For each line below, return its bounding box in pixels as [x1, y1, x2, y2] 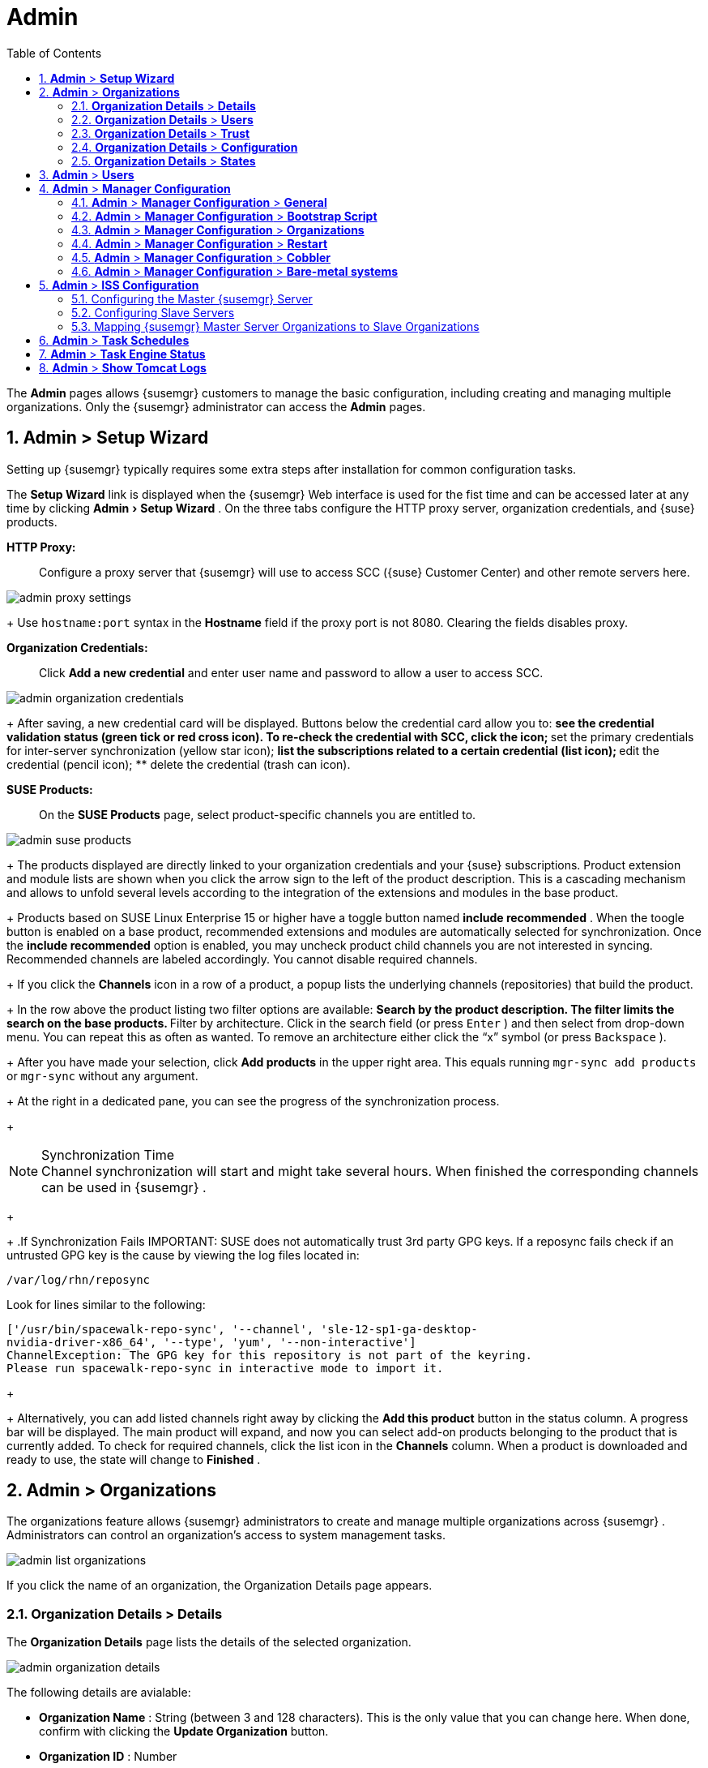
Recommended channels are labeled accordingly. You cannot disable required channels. [6, 951, 478, 966]
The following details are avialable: [6, 1685, 191, 1700]
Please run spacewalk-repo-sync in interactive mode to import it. [6, 1361, 444, 1375]
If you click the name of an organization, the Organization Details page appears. [6, 1578, 433, 1593]
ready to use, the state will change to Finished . [6, 1452, 261, 1466]
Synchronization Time [41, 1146, 175, 1163]
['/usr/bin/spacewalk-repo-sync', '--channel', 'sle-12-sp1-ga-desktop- [6, 1322, 478, 1336]
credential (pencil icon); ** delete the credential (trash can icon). [6, 757, 351, 771]
